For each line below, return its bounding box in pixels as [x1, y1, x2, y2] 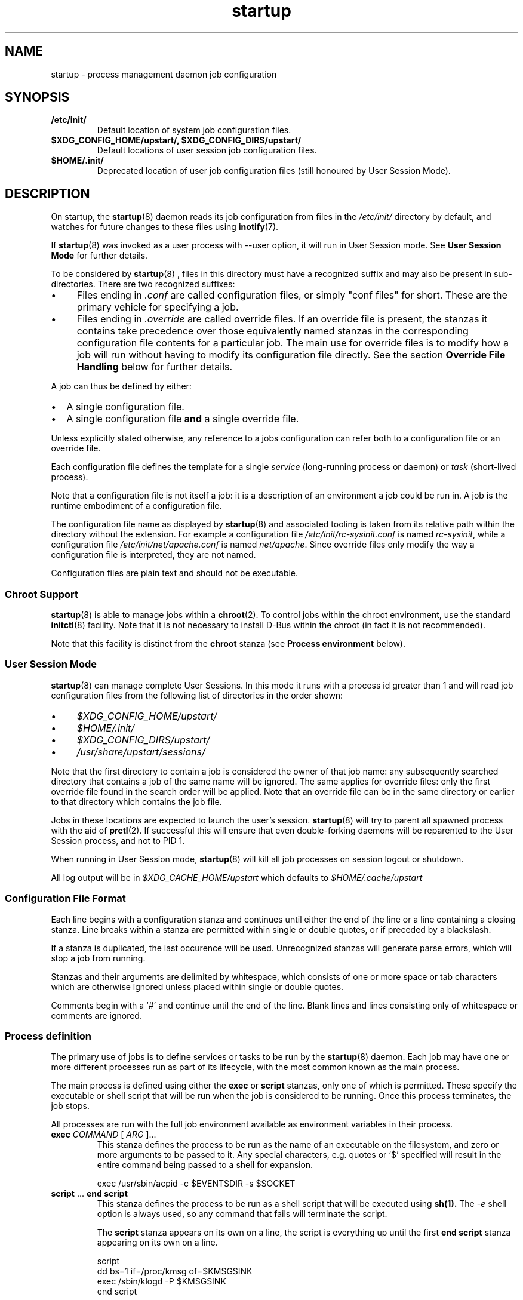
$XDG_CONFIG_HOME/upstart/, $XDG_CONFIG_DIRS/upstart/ [51, 135, 302, 146]
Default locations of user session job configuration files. [97, 145, 317, 156]
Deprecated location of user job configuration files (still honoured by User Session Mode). [97, 165, 451, 176]
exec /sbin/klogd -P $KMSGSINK [97, 1276, 226, 1287]
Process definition [5, 1029, 91, 1042]
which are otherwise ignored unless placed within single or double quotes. [51, 981, 344, 992]
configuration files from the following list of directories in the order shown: [51, 690, 343, 700]
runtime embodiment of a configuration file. [51, 500, 222, 511]
